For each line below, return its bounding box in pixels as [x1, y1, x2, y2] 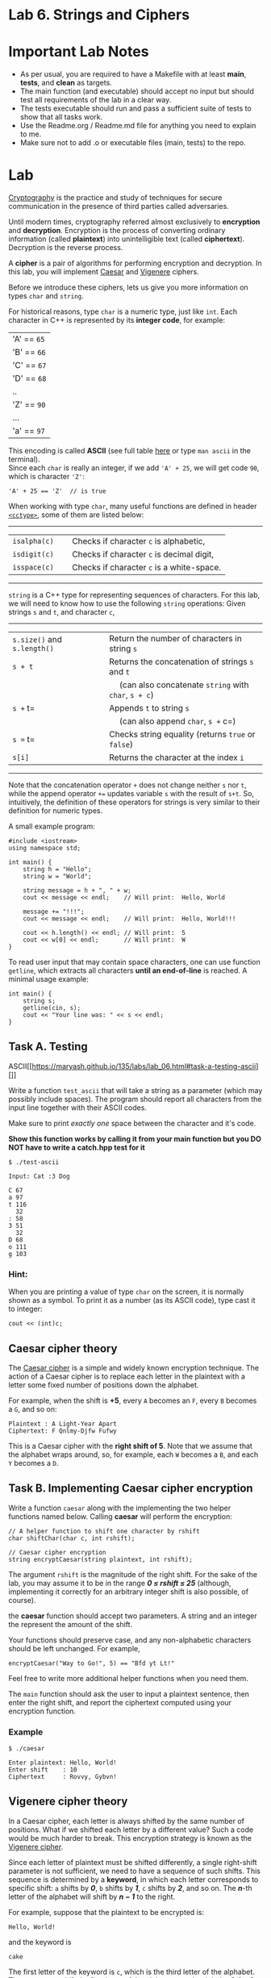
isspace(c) [12, 563, 54, 572]
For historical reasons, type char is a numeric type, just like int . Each [8, 307, 238, 316]
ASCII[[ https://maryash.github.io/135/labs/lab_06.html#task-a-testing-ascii [8, 1061, 256, 1070]
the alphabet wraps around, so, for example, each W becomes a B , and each [8, 1450, 259, 1459]
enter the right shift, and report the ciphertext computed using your [8, 1697, 232, 1707]
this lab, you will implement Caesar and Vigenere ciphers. [8, 267, 199, 277]
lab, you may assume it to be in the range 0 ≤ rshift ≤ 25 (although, [8, 1578, 231, 1588]
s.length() [12, 644, 54, 653]
